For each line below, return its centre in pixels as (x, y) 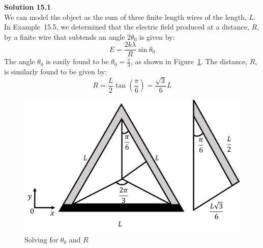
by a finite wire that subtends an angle (65, 36)
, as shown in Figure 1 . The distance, (189, 61)
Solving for (41, 239)
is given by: (157, 36)
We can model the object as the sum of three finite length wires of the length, (125, 17)
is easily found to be (77, 61)
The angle (20, 61)
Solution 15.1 (28, 7)
